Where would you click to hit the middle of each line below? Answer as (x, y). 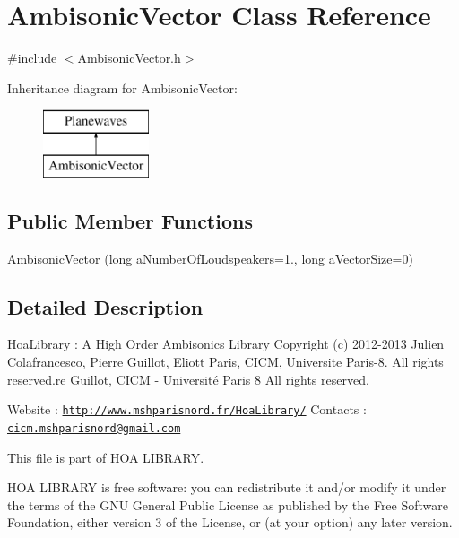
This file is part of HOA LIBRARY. (106, 457)
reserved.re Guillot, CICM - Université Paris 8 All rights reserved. (188, 379)
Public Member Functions (130, 220)
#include (32, 58)
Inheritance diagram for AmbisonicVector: (122, 87)
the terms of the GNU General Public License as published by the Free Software (228, 504)
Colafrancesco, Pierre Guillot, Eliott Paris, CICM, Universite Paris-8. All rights (225, 362)
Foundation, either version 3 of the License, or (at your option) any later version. (230, 522)
